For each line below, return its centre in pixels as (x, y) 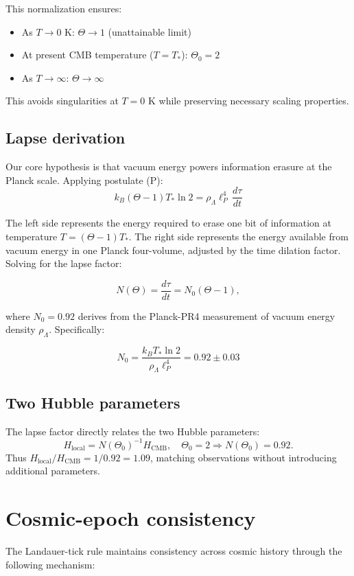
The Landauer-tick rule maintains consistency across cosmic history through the (174, 551)
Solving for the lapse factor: (64, 263)
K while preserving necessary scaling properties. (249, 101)
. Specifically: (77, 329)
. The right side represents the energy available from (238, 237)
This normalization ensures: (64, 8)
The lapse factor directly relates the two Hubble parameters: (133, 431)
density (21, 329)
